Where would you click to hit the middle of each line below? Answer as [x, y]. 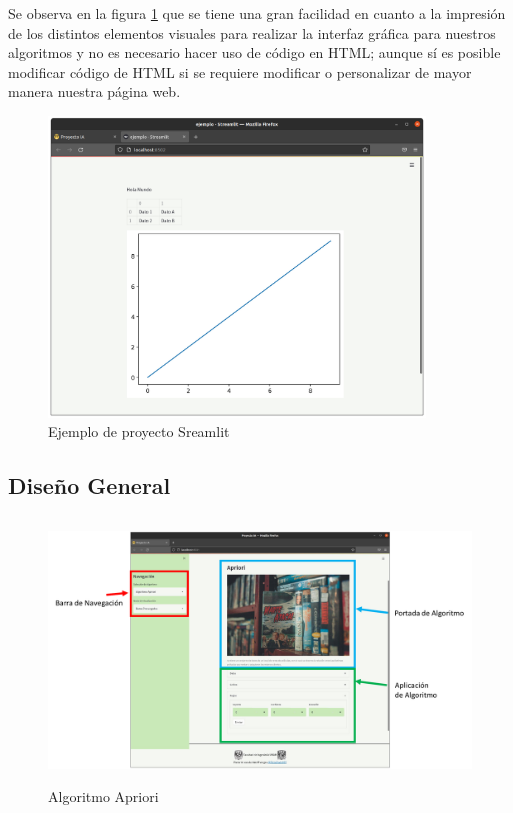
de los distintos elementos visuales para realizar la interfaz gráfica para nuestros [252, 32]
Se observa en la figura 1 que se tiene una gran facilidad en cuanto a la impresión [257, 13]
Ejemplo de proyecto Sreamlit [139, 431]
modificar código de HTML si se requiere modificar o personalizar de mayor [240, 71]
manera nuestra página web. [94, 91]
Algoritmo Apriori [103, 796]
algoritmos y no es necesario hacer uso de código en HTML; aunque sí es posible [254, 52]
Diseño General [89, 485]
